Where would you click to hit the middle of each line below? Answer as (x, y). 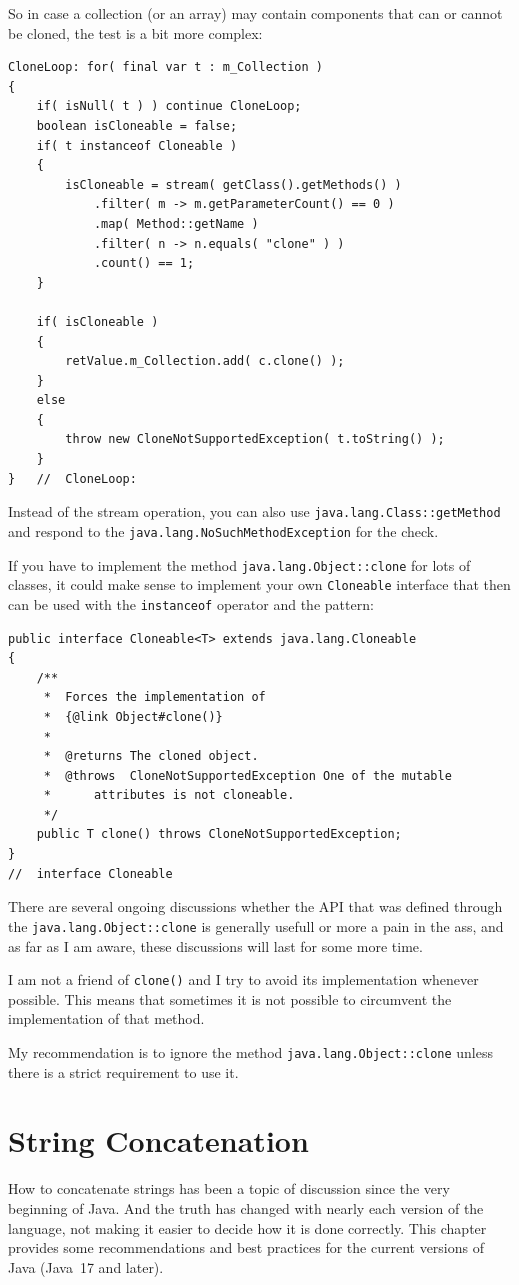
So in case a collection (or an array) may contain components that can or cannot (255, 13)
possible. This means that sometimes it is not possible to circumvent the (230, 998)
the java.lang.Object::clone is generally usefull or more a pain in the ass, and (256, 925)
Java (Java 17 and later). (86, 1266)
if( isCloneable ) (97, 321)
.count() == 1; (144, 263)
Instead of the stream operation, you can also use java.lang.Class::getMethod (254, 511)
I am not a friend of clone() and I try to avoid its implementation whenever (243, 979)
